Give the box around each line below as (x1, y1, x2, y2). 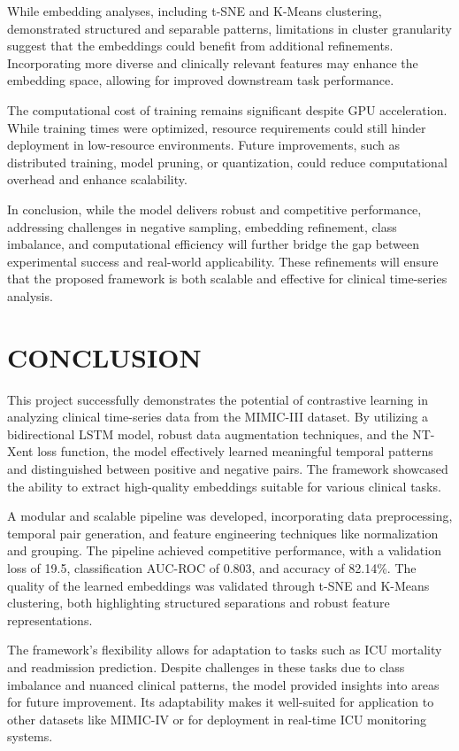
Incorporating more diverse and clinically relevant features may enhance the (7, 53, 418, 72)
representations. (7, 610, 93, 629)
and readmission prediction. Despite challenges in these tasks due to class (7, 657, 405, 676)
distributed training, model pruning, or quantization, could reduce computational (7, 152, 448, 171)
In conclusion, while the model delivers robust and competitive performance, (7, 199, 422, 218)
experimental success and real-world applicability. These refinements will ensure (7, 252, 439, 270)
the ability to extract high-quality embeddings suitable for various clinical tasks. (7, 476, 441, 495)
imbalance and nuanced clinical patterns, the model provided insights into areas (7, 675, 440, 693)
